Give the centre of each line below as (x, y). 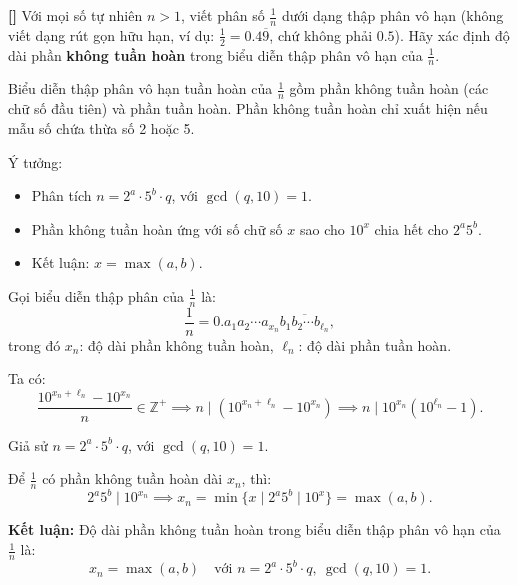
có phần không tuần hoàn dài (132, 478)
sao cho (322, 228)
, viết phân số (222, 15)
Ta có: (27, 378)
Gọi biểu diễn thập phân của (96, 295)
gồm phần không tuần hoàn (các (389, 88)
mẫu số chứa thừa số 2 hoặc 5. (101, 127)
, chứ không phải (321, 34)
